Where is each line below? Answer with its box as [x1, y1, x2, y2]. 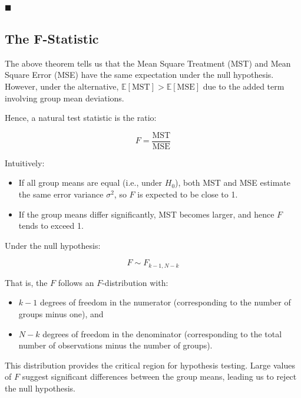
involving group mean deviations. [5, 91, 124, 104]
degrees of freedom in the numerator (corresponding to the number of [39, 296, 291, 308]
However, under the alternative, [5, 80, 119, 92]
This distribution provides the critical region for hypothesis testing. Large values [5, 358, 295, 371]
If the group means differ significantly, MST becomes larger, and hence [18, 208, 274, 220]
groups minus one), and [18, 308, 104, 320]
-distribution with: [102, 276, 168, 288]
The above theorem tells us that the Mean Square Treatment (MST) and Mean [5, 57, 291, 69]
